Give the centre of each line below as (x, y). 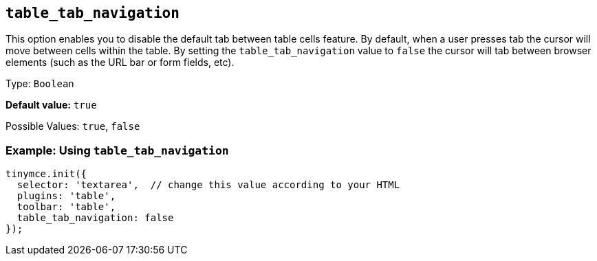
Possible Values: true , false (73, 126)
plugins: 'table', (66, 196)
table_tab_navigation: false (95, 218)
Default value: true (51, 105)
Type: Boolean (40, 84)
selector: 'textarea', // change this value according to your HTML (208, 185)
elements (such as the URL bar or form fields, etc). (120, 63)
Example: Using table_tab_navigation (117, 150)
